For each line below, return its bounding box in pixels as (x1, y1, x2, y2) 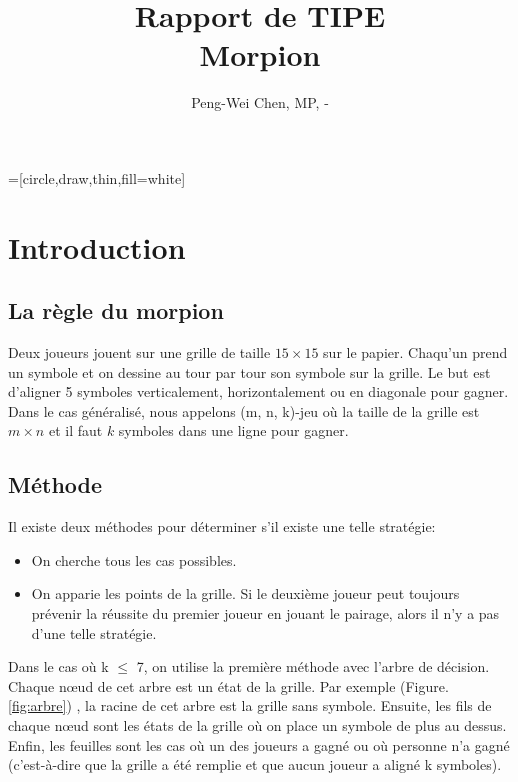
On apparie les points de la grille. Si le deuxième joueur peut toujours (31, 583, 460, 604)
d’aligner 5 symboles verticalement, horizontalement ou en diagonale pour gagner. (8, 381, 509, 402)
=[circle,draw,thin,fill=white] (8, 167, 186, 188)
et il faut (48, 420, 103, 441)
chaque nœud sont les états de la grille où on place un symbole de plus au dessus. (8, 715, 507, 735)
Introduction (8, 226, 186, 267)
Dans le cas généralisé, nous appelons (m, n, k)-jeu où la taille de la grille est (8, 400, 480, 421)
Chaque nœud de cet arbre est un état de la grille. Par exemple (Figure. (8, 675, 449, 696)
